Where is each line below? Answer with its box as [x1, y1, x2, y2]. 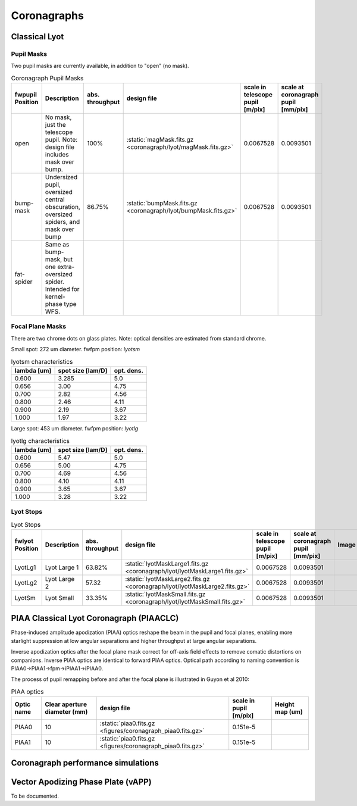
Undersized [45, 173, 78, 182]
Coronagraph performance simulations [11, 758, 159, 768]
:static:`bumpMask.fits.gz [126, 199, 198, 208]
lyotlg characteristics [11, 436, 70, 445]
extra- [57, 263, 75, 271]
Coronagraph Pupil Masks [11, 74, 84, 82]
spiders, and [45, 218, 80, 226]
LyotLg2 [14, 578, 37, 586]
